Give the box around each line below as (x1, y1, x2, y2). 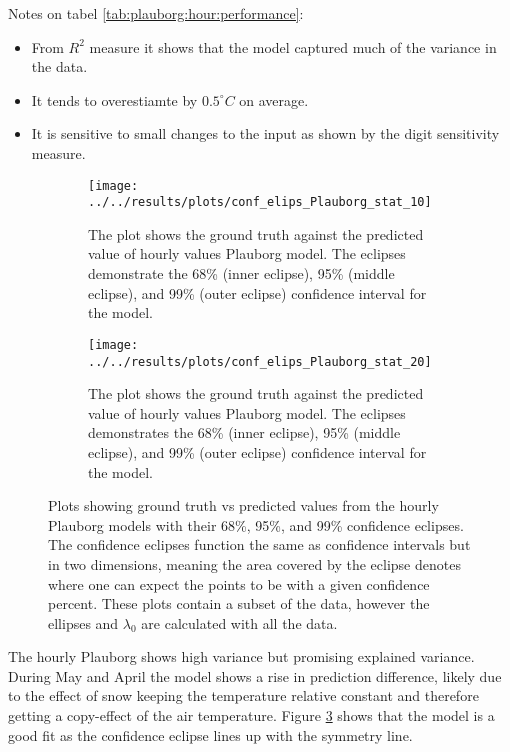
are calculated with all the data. (141, 612, 338, 633)
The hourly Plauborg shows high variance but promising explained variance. (8, 646, 475, 667)
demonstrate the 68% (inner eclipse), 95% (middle (88, 263, 395, 284)
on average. (239, 89, 309, 110)
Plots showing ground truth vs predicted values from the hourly (48, 495, 439, 516)
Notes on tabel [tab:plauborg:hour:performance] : (8, 3, 304, 23)
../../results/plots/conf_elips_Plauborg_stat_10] (88, 195, 432, 210)
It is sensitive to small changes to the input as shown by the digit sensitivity (31, 123, 500, 144)
